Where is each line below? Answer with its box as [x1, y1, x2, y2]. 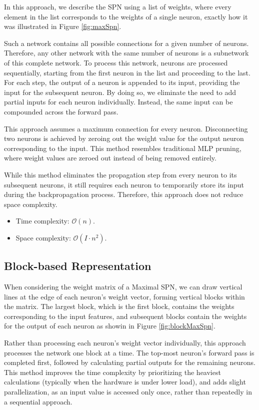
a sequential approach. [4, 396, 72, 406]
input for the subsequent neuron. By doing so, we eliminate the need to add [4, 86, 236, 97]
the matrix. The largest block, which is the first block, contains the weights [4, 301, 234, 311]
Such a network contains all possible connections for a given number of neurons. [4, 37, 249, 48]
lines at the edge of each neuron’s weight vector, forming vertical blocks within [4, 291, 245, 301]
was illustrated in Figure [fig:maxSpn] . [4, 21, 121, 31]
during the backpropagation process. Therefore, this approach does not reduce [4, 189, 243, 199]
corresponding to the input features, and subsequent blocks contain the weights [4, 310, 247, 321]
